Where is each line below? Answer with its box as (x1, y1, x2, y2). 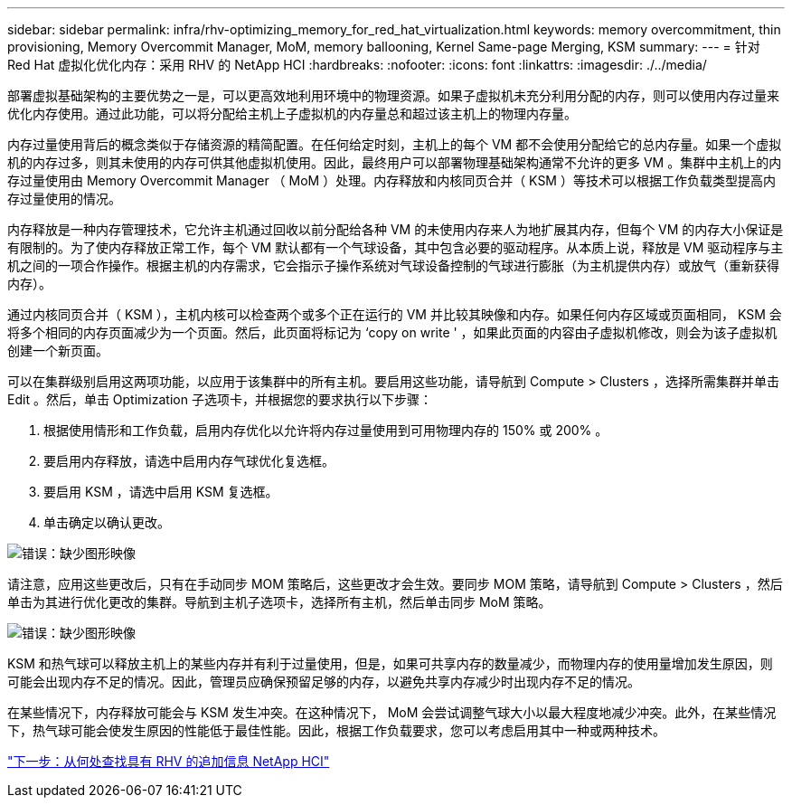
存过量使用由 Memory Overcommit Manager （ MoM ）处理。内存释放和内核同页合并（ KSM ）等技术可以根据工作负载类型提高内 (7, 173, 776, 188)
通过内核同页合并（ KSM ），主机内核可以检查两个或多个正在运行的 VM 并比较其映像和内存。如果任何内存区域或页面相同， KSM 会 (7, 307, 782, 322)
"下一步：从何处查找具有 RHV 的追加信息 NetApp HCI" (7, 753, 330, 769)
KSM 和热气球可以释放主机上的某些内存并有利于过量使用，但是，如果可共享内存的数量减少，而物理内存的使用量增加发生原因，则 (7, 656, 773, 671)
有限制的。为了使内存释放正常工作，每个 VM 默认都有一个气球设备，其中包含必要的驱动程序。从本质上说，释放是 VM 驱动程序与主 (7, 240, 784, 255)
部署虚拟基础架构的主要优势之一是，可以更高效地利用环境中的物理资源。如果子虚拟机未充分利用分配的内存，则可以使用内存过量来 (7, 88, 779, 103)
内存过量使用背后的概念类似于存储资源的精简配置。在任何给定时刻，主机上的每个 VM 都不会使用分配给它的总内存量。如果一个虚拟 (7, 137, 782, 152)
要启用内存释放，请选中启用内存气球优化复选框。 (43, 453, 335, 469)
